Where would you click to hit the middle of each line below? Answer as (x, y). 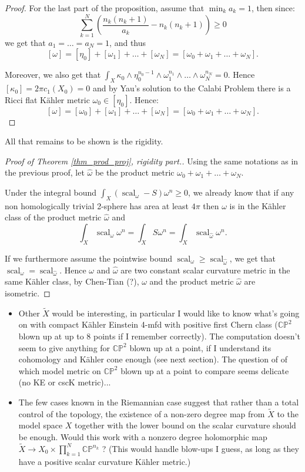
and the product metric (192, 281)
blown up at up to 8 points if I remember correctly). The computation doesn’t (159, 336)
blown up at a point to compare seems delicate (205, 370)
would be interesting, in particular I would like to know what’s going (176, 313)
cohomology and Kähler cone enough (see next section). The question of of (153, 359)
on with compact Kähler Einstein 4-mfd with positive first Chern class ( (148, 324)
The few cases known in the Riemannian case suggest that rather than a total (159, 402)
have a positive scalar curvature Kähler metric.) (105, 461)
